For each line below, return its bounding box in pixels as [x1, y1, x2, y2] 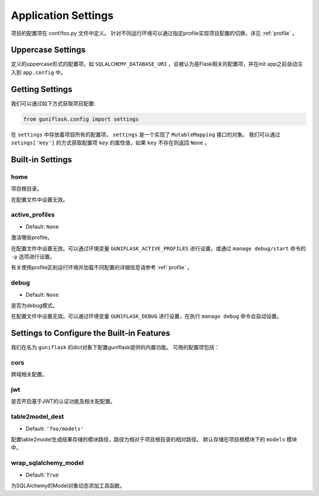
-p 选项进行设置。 [11, 253, 56, 260]
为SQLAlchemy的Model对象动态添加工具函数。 [11, 482, 125, 489]
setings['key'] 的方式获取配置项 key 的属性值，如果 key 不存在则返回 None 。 [11, 139, 210, 146]
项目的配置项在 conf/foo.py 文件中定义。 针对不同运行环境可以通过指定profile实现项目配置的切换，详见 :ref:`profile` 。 [11, 30, 298, 37]
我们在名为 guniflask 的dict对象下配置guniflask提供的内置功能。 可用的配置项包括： [11, 344, 220, 351]
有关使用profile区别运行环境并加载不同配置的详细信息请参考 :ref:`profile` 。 [11, 264, 193, 271]
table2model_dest [11, 413, 64, 421]
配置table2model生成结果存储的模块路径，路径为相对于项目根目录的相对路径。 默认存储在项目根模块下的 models [11, 436, 286, 443]
